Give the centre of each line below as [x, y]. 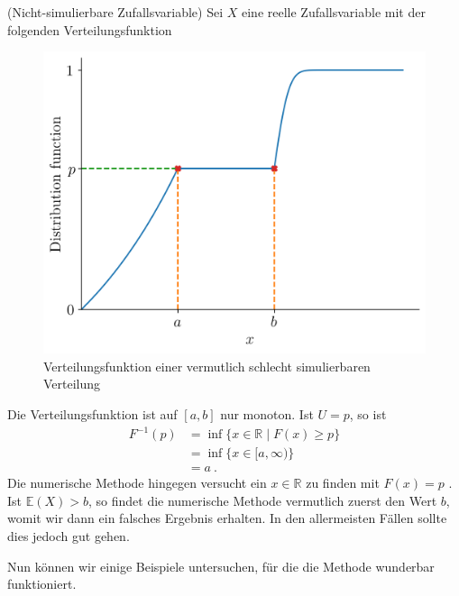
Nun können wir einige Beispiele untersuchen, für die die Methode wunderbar [221, 566]
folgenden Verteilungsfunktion [90, 29]
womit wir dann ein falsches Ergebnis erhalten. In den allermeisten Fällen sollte [227, 518]
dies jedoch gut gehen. [69, 535]
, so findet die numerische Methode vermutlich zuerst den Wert [262, 500]
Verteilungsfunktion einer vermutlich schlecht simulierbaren [207, 366]
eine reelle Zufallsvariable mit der [333, 12]
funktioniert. [42, 584]
